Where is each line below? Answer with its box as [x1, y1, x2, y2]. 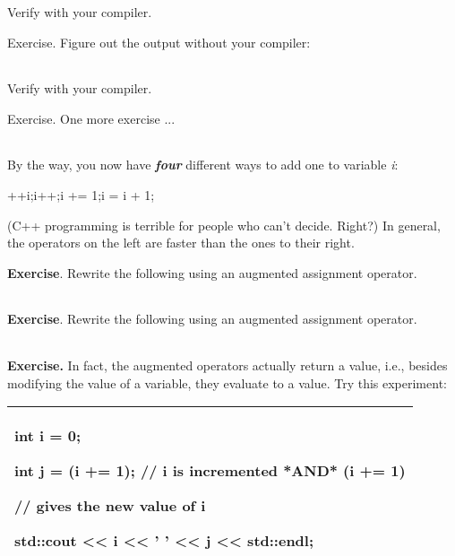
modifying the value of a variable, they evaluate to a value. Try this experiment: [7, 373, 447, 392]
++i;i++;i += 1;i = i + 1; [7, 185, 155, 204]
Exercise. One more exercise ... [7, 109, 176, 127]
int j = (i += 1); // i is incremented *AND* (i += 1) [14, 460, 406, 482]
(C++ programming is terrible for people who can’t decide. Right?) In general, [7, 215, 441, 234]
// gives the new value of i [14, 495, 206, 517]
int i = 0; [14, 425, 82, 447]
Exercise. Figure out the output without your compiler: [7, 32, 311, 51]
